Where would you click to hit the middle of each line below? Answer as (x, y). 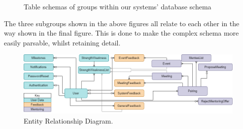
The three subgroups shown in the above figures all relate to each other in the (122, 23)
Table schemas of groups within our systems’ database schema (118, 6)
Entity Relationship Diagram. (69, 120)
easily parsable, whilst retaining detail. (62, 42)
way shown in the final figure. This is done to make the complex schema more (121, 33)
